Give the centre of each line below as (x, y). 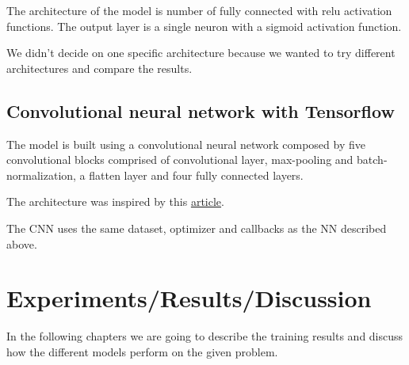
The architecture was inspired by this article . (115, 202)
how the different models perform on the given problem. (142, 351)
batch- (372, 160)
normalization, (41, 175)
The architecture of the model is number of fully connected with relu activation (199, 10)
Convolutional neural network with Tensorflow (201, 110)
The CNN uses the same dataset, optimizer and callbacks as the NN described (197, 228)
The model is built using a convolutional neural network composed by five (186, 144)
